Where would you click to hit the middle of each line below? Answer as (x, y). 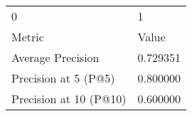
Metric (28, 37)
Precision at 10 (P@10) (69, 99)
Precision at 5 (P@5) (63, 78)
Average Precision (55, 57)
